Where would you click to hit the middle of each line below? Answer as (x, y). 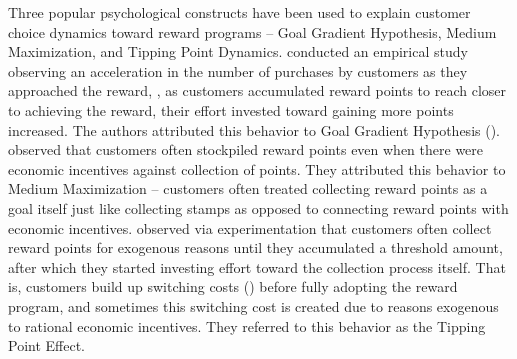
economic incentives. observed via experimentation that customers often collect (250, 227)
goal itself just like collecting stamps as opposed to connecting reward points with (258, 207)
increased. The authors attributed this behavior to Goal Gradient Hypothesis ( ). (254, 129)
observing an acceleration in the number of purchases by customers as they (238, 70)
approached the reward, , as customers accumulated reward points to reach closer (257, 90)
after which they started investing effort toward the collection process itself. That (257, 266)
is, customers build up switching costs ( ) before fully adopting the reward (233, 286)
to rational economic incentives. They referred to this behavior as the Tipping (247, 325)
